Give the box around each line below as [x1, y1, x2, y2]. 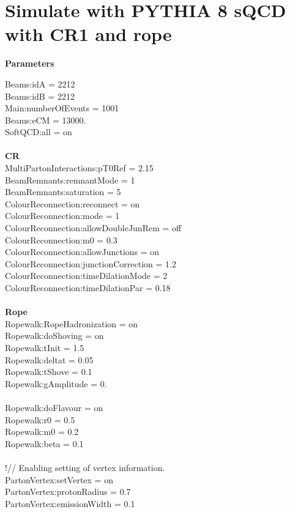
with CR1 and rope [5, 21, 172, 46]
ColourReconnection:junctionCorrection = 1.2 [5, 257, 176, 270]
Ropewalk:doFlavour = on [5, 401, 103, 414]
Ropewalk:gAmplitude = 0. [5, 377, 107, 390]
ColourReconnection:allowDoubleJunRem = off [5, 221, 182, 234]
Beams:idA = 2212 [5, 77, 75, 90]
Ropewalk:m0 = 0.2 [5, 425, 79, 438]
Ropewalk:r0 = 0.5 [5, 413, 75, 426]
